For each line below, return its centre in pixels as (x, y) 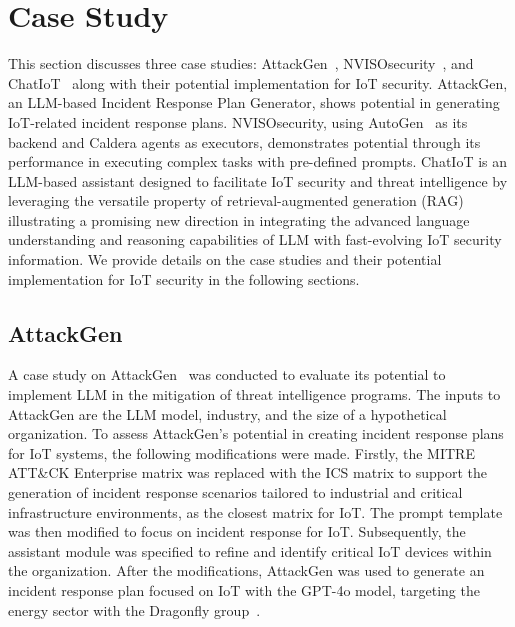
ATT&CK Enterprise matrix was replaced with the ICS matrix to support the (247, 472)
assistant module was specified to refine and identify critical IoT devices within (250, 550)
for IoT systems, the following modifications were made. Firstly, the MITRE (241, 452)
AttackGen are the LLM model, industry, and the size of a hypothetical (227, 413)
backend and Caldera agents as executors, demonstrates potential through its (244, 141)
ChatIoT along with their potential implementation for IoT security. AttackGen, (258, 82)
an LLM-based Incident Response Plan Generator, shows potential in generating (254, 102)
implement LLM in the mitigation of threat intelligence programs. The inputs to (254, 394)
